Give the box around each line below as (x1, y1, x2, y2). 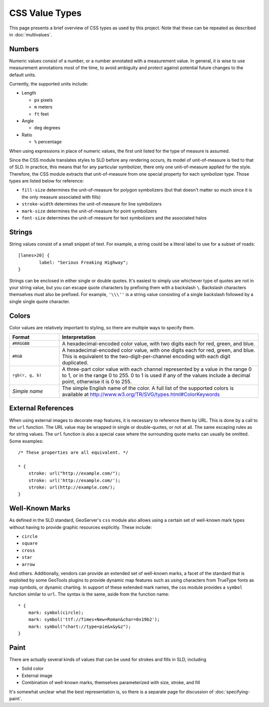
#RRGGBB (12, 341, 30, 346)
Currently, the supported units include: (9, 81, 89, 87)
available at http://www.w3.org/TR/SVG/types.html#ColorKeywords (62, 391, 220, 398)
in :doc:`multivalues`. (9, 31, 52, 37)
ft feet (34, 111, 49, 117)
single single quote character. (9, 299, 70, 304)
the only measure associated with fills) (21, 194, 101, 200)
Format (12, 333, 30, 340)
